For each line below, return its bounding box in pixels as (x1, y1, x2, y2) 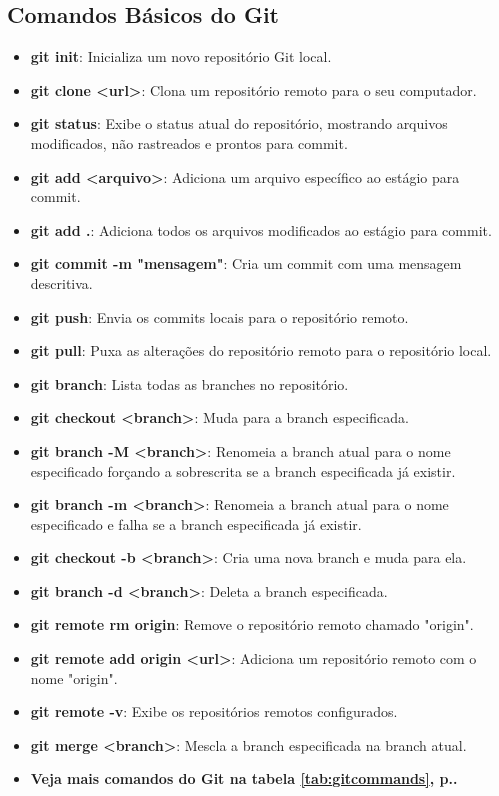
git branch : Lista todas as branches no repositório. (30, 373, 349, 394)
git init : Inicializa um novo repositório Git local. (30, 46, 332, 67)
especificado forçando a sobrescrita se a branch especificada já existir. (30, 460, 456, 481)
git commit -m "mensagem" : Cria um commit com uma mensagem (30, 253, 462, 274)
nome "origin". (30, 667, 118, 688)
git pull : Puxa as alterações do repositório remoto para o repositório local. (30, 340, 492, 361)
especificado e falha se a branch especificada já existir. (30, 513, 362, 534)
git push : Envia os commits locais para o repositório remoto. (30, 306, 409, 327)
